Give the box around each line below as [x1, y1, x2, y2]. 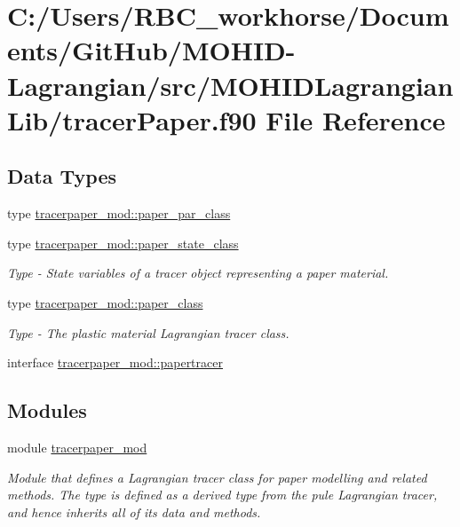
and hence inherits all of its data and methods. [7, 502, 261, 521]
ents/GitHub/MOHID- [7, 32, 296, 68]
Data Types [7, 162, 116, 190]
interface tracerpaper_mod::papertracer [7, 353, 223, 372]
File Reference [266, 101, 446, 138]
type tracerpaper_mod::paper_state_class [7, 233, 239, 252]
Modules [7, 397, 87, 424]
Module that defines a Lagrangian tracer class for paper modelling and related [7, 468, 427, 486]
